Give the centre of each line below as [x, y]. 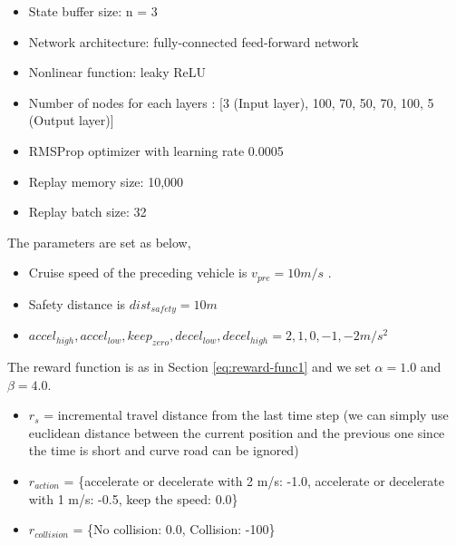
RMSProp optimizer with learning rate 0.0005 [156, 150]
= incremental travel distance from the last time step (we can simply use [246, 415]
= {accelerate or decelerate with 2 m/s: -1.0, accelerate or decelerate [254, 481]
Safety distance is [77, 303]
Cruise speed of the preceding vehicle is [138, 272]
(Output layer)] [71, 120]
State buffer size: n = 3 [93, 11]
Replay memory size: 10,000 [106, 181]
